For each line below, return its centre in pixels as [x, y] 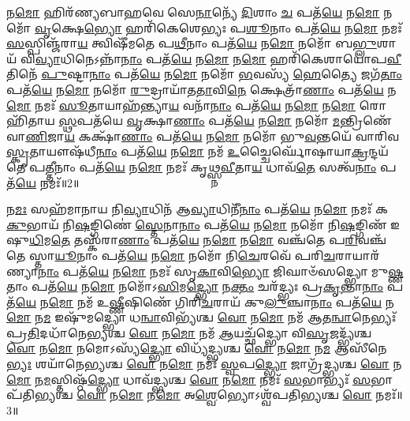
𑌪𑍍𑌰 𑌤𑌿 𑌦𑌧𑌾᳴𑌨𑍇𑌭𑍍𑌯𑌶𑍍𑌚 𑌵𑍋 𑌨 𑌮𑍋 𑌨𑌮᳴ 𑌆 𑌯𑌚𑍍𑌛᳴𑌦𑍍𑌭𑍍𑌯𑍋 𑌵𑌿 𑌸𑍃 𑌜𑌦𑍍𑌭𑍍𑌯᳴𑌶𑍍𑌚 [189, 332]
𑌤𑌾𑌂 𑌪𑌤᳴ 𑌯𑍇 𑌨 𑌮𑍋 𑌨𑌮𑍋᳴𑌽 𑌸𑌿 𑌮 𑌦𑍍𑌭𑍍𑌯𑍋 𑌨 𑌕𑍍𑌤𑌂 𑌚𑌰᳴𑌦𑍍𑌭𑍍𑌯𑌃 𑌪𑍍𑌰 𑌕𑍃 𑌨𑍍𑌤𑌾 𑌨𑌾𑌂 [195, 286]
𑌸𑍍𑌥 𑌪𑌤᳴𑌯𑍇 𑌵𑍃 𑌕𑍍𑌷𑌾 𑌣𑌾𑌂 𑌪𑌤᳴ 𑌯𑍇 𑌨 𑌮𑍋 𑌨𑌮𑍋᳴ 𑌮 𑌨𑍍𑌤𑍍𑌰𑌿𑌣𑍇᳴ [225, 120]
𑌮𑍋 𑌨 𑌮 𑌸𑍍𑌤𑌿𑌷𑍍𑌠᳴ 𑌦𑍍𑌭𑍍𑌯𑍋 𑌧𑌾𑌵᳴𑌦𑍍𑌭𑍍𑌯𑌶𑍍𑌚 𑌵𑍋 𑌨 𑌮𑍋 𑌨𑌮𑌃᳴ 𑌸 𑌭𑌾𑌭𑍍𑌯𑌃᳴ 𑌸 [189, 379]
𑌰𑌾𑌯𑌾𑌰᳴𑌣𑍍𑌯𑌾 [358, 255]
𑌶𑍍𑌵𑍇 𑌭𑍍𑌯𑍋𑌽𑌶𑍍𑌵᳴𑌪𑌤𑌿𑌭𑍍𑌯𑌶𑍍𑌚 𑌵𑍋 [283, 395]
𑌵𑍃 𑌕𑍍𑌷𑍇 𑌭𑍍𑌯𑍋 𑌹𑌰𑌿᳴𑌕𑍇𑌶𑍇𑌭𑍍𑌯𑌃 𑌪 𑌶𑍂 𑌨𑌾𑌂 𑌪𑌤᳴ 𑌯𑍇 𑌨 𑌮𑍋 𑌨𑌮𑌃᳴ [218, 27]
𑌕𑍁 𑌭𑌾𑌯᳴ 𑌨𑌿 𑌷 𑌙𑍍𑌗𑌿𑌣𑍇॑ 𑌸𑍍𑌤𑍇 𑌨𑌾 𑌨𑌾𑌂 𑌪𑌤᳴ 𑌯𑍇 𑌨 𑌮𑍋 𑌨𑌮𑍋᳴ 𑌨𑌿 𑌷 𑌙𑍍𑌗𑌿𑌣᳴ [197, 224]
